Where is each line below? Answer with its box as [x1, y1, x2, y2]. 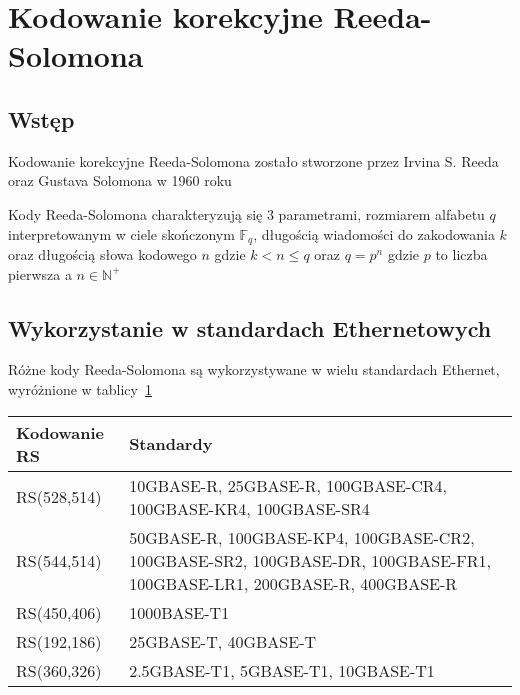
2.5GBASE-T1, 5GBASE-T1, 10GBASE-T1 [129, 658, 435, 682]
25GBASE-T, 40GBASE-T [129, 629, 317, 653]
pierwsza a [8, 263, 72, 284]
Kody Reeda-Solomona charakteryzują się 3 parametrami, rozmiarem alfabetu [8, 203, 485, 224]
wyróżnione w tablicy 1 [8, 378, 152, 399]
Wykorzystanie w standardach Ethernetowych [8, 312, 492, 343]
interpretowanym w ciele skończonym [8, 223, 235, 244]
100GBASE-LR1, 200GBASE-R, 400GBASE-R [129, 571, 458, 595]
